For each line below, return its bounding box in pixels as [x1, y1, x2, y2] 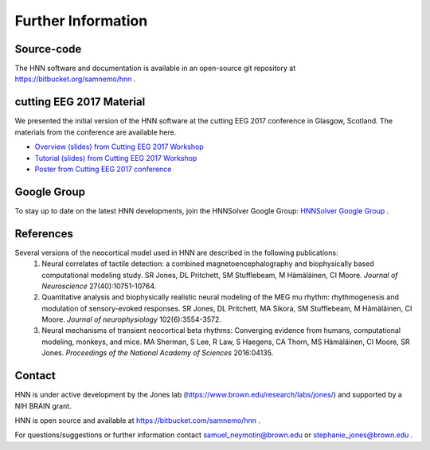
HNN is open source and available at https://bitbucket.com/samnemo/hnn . [14, 415, 260, 425]
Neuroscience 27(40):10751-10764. [41, 281, 157, 291]
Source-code [14, 42, 82, 56]
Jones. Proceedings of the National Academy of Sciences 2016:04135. [41, 348, 274, 358]
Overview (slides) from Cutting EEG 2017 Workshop [34, 142, 205, 151]
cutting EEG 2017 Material [14, 96, 146, 109]
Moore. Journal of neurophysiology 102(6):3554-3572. [41, 315, 222, 324]
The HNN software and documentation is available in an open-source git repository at [14, 64, 296, 73]
